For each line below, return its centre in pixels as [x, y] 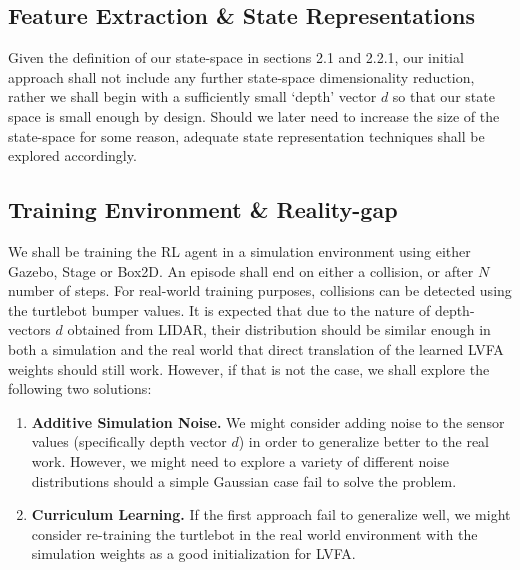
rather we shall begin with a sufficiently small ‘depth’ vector [192, 96]
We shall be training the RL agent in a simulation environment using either [239, 250]
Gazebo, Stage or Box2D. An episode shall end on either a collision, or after [241, 270]
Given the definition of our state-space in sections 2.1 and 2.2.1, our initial [236, 57]
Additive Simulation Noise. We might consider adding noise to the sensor [268, 421]
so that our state [443, 96]
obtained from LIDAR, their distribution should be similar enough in [279, 329]
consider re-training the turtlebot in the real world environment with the [254, 533]
